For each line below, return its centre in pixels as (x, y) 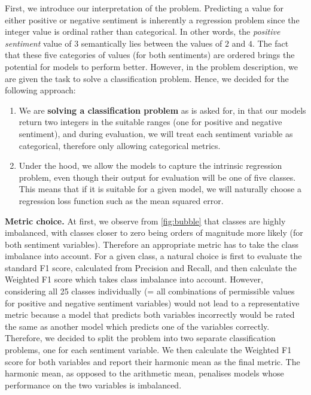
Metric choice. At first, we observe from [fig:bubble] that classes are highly (145, 221)
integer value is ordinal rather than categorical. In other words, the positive (143, 31)
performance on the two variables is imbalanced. (93, 385)
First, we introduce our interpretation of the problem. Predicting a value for (144, 8)
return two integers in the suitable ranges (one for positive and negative (150, 122)
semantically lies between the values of (152, 43)
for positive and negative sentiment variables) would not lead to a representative (152, 303)
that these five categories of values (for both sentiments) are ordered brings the (150, 55)
